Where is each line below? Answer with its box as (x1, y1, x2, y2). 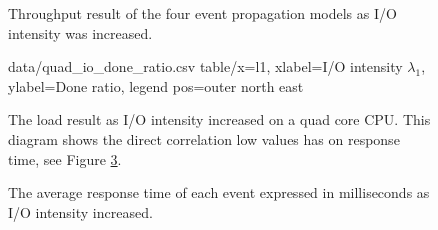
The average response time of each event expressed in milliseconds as (8, 182, 430, 203)
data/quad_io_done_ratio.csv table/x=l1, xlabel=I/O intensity (8, 56, 403, 77)
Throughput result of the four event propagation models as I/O (8, 3, 397, 23)
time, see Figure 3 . (8, 148, 122, 169)
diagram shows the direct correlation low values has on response (8, 128, 400, 149)
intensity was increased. (8, 22, 153, 43)
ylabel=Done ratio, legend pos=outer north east (8, 75, 304, 96)
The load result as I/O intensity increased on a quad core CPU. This (8, 109, 431, 130)
